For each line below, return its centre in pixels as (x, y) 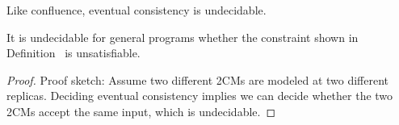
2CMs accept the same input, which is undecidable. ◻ (141, 111)
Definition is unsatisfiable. (73, 53)
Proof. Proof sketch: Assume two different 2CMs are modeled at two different (198, 79)
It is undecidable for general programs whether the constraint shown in (183, 37)
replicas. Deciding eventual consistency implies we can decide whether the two (200, 96)
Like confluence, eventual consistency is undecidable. (136, 10)
